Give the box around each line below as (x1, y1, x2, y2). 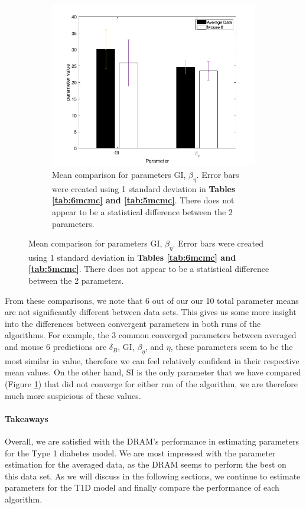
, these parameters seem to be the (170, 341, 293, 353)
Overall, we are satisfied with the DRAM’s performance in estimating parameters (5, 435, 299, 448)
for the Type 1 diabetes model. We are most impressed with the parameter (5, 446, 276, 459)
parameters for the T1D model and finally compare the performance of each (5, 481, 279, 494)
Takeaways (5, 412, 48, 424)
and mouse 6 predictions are (5, 341, 107, 353)
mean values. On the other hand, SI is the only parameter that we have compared (5, 366, 301, 378)
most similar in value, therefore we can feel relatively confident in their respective (5, 354, 300, 367)
